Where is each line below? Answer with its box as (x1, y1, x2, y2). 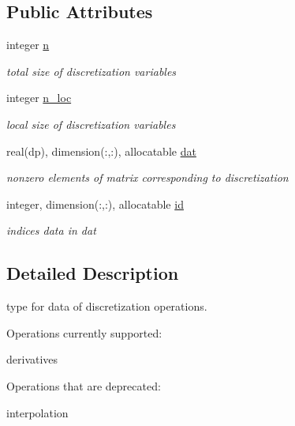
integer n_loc (6, 89, 72, 106)
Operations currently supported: (6, 324, 162, 341)
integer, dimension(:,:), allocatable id (6, 195, 184, 212)
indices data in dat (6, 222, 96, 239)
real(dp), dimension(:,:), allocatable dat (6, 142, 196, 159)
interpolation (6, 404, 69, 420)
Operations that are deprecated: (6, 377, 161, 394)
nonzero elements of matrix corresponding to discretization (6, 169, 289, 186)
